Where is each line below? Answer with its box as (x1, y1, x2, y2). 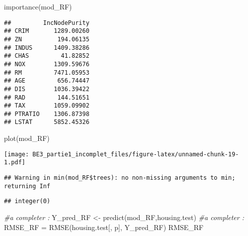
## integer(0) (4, 198, 51, 205)
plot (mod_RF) (4, 133, 50, 143)
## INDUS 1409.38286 (4, 44, 89, 51)
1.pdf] (4, 159, 25, 166)
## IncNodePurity (4, 19, 89, 26)
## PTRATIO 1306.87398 (4, 110, 89, 118)
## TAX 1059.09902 (4, 102, 89, 110)
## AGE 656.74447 (4, 77, 89, 85)
